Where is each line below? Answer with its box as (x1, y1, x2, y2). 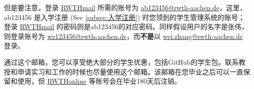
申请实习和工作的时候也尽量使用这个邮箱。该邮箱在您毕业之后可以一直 (17, 66, 243, 76)
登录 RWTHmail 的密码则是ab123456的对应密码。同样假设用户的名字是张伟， (4, 21, 249, 32)
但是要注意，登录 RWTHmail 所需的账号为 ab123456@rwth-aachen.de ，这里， (4, 2, 247, 12)
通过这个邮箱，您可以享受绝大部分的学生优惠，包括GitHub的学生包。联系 (4, 56, 239, 67)
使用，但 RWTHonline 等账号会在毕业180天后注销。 (17, 76, 181, 86)
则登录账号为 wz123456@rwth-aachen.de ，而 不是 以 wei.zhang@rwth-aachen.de (4, 31, 243, 41)
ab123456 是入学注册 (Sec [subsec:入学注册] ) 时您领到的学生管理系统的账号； (4, 12, 245, 22)
